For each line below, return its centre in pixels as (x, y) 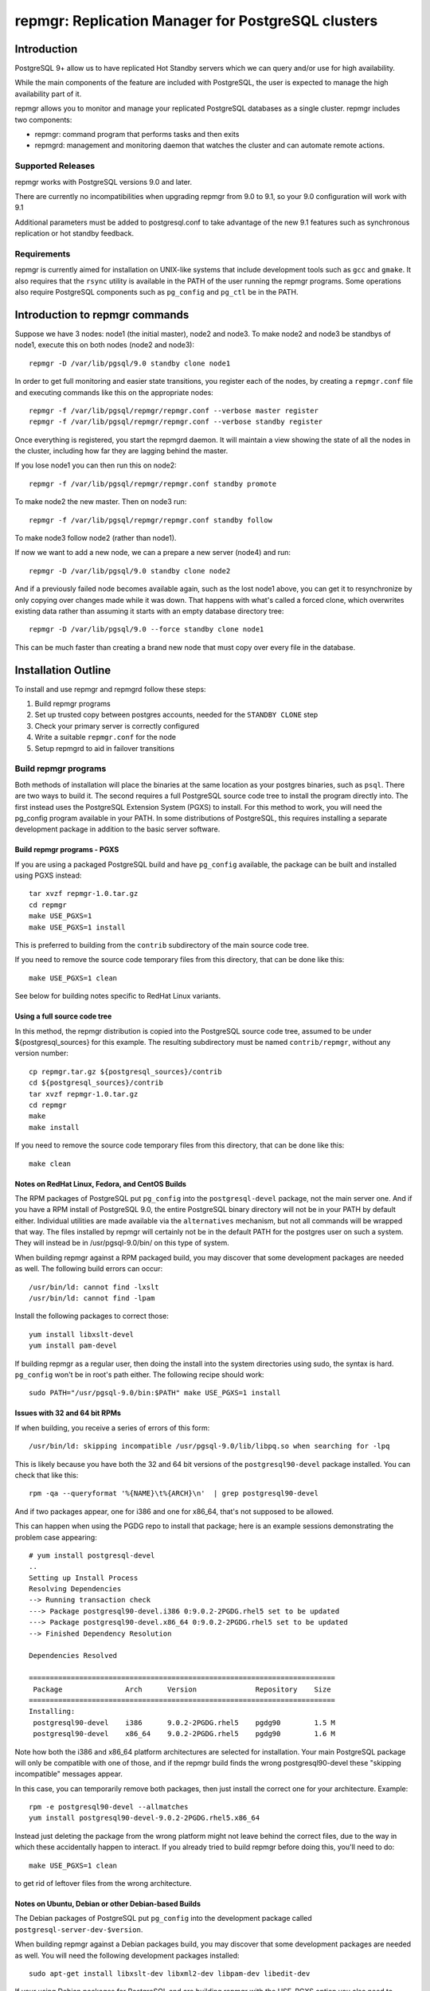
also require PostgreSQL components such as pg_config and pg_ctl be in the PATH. (156, 292)
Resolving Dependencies (75, 1589)
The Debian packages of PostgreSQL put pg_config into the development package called (163, 1919)
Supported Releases (55, 166)
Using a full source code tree (63, 1016)
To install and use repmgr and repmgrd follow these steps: (110, 689)
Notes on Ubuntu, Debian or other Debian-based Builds (108, 1904)
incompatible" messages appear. (68, 1774)
